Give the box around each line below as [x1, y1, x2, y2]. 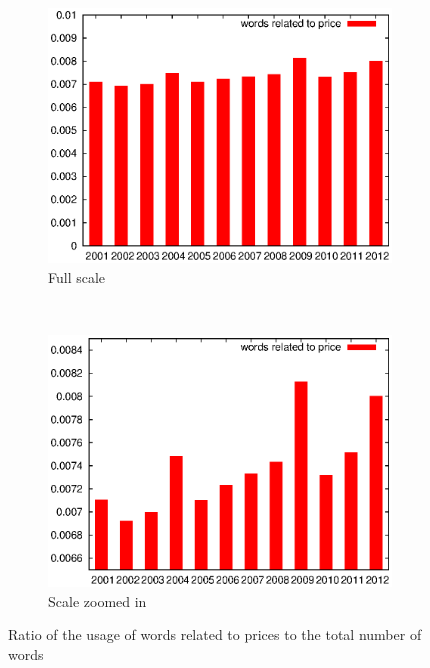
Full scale [48, 266, 106, 287]
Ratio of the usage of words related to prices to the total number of [8, 624, 422, 645]
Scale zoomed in [48, 590, 147, 611]
